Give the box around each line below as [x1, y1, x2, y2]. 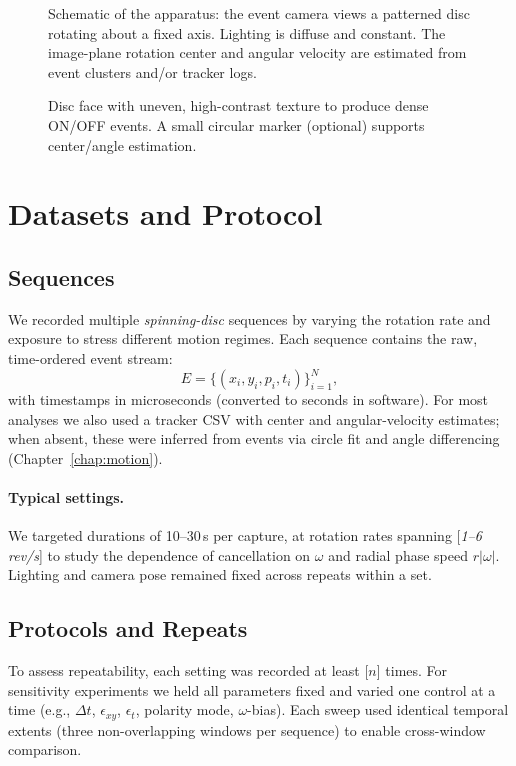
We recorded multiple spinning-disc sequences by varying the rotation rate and [8, 308, 491, 329]
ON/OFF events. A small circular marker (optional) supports [48, 114, 425, 135]
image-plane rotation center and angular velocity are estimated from [48, 42, 467, 63]
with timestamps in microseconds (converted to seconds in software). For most [8, 389, 489, 410]
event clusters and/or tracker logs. [48, 61, 257, 82]
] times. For [376, 660, 448, 681]
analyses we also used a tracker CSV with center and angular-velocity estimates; [8, 408, 500, 429]
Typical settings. [8, 486, 125, 507]
